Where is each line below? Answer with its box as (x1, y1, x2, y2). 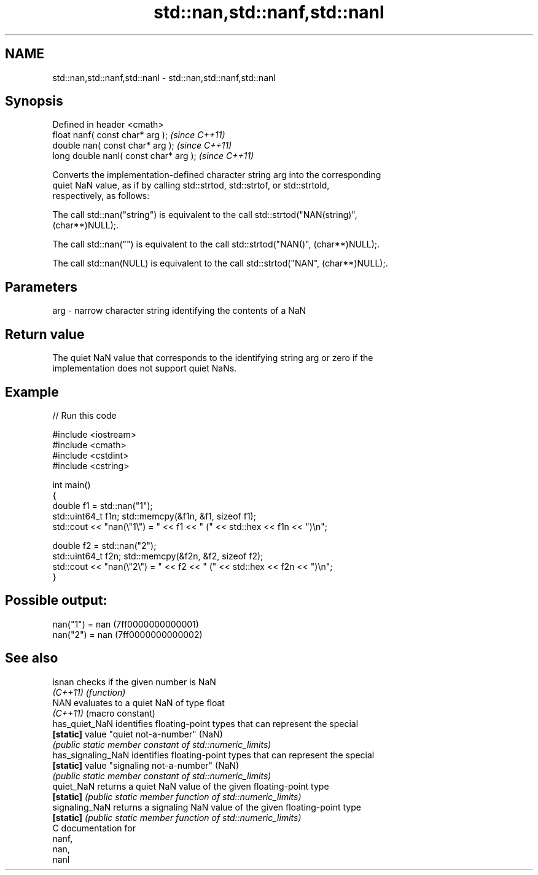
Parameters (5, 279, 77, 295)
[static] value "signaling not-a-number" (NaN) (52, 760, 240, 771)
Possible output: (5, 593, 107, 609)
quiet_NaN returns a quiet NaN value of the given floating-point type (52, 780, 329, 791)
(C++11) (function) (52, 686, 126, 698)
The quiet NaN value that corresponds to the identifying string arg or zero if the (52, 352, 373, 364)
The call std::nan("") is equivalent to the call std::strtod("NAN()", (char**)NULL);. (52, 239, 380, 250)
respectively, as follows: (52, 190, 150, 201)
